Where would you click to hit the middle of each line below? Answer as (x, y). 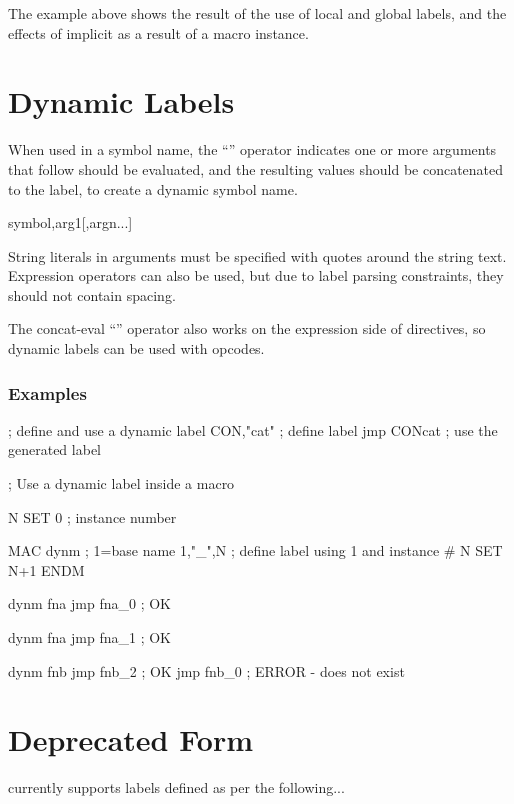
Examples (47, 392)
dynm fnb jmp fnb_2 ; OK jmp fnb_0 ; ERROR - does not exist (206, 670)
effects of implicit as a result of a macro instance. (158, 32)
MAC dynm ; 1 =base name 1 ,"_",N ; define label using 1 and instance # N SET (255, 550)
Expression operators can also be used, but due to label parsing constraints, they (256, 275)
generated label (54, 449)
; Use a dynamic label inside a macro (121, 483)
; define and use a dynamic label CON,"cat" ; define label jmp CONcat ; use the (253, 429)
